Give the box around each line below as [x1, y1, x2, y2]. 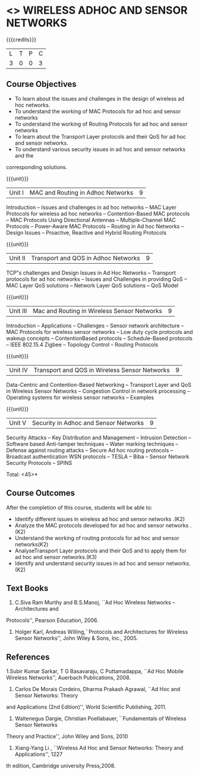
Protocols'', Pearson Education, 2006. [6, 617, 99, 624]
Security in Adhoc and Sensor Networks [31, 418, 144, 427]
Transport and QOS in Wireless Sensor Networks [33, 365, 170, 374]
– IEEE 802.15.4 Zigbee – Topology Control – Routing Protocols [6, 340, 159, 348]
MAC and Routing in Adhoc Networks [29, 188, 134, 196]
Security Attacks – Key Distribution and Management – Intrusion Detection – [6, 434, 191, 441]
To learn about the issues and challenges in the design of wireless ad [14, 95, 185, 102]
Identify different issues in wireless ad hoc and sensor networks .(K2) [14, 515, 185, 523]
